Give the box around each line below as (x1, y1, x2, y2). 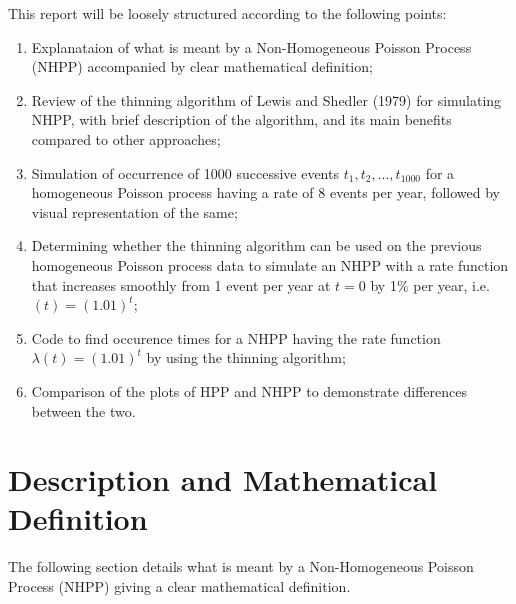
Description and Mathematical (8, 459, 438, 500)
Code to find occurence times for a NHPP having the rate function (31, 327, 441, 348)
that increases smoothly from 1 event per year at (31, 274, 331, 295)
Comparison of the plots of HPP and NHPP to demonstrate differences (31, 380, 467, 401)
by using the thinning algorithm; (146, 347, 346, 368)
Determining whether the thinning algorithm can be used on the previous (31, 235, 482, 256)
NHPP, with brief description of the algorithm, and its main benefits (31, 109, 452, 130)
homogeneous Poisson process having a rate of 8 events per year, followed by (31, 182, 501, 203)
